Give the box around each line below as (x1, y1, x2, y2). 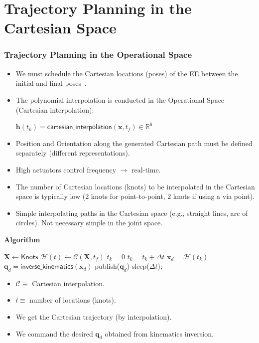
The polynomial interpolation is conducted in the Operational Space (15, 94, 225, 105)
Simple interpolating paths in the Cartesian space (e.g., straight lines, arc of (15, 207, 248, 218)
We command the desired (15, 328, 93, 339)
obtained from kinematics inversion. (105, 328, 214, 339)
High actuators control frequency (15, 164, 117, 174)
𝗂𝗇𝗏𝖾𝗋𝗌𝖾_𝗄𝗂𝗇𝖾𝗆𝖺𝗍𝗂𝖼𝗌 (20, 263, 73, 271)
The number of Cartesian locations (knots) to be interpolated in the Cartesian (15, 181, 255, 191)
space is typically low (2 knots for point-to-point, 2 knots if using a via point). (15, 191, 255, 201)
